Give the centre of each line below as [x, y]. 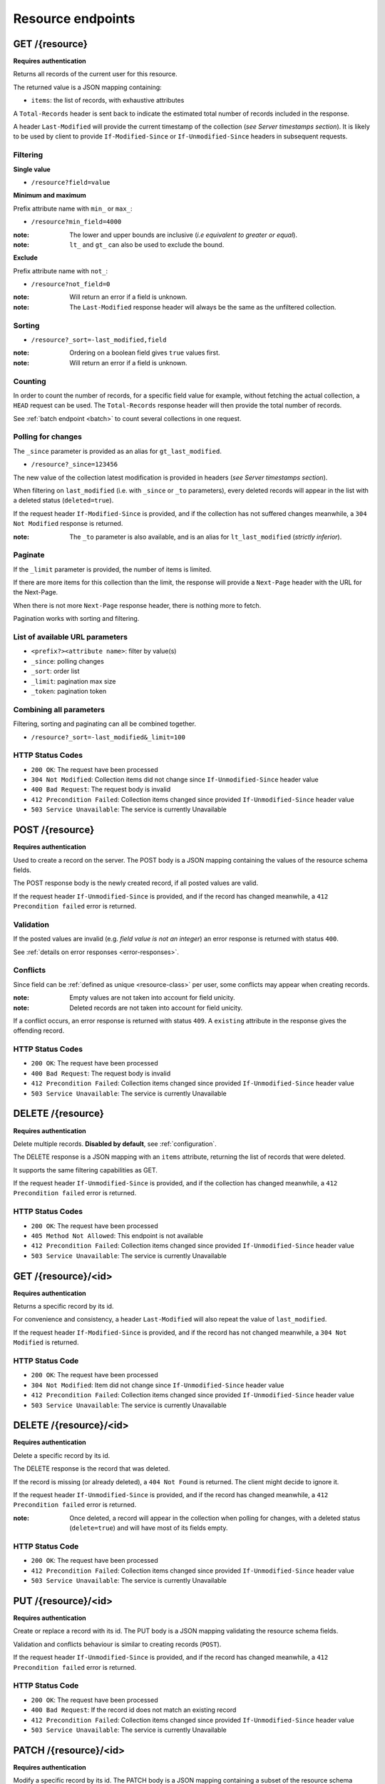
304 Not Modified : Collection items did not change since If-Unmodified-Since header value [175, 780]
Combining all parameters [59, 709]
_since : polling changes [68, 661]
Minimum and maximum [50, 196]
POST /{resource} [54, 830]
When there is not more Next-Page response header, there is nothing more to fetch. [137, 605]
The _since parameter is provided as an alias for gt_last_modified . [118, 451]
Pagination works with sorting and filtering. [76, 619]
